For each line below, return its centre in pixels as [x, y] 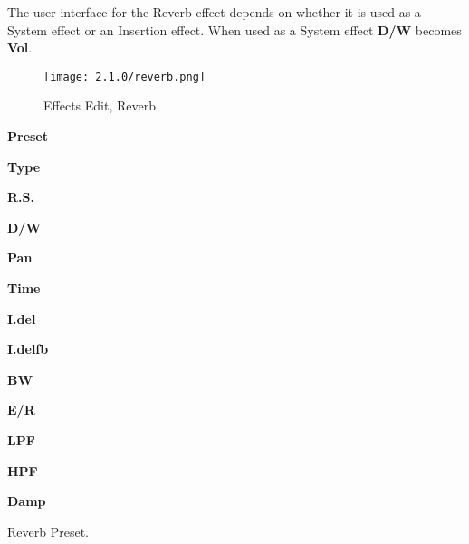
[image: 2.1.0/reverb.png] [124, 76]
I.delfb [28, 349]
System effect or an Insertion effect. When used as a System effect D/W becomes [234, 29]
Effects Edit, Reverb [100, 105]
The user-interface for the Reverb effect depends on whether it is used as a [214, 12]
